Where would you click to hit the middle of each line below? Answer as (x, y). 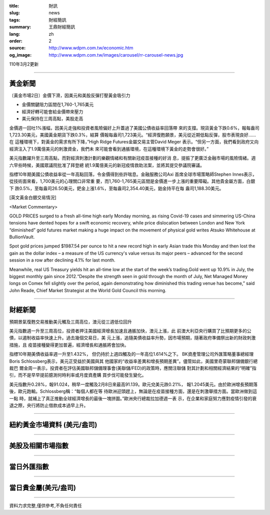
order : (16, 41)
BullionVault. (22, 237)
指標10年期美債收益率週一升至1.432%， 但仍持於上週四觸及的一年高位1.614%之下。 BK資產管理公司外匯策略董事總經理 (131, 354)
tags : (15, 20)
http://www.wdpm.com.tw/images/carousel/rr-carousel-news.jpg (116, 55)
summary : (20, 27)
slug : (14, 13)
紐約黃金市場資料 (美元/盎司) (53, 425)
